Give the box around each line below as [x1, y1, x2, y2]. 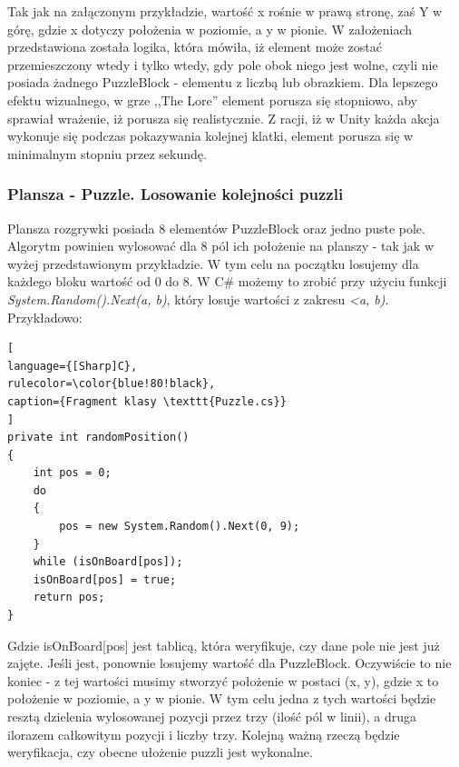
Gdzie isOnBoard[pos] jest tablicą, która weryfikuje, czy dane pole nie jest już [7, 635, 440, 654]
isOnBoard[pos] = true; [33, 573, 177, 586]
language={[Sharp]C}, [7, 359, 138, 373]
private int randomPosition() [7, 431, 190, 444]
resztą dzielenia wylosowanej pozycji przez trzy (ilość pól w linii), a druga [7, 707, 417, 725]
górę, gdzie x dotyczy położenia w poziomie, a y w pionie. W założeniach [7, 19, 413, 38]
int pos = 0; [33, 466, 112, 480]
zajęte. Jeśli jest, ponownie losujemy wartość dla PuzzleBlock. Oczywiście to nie [7, 653, 452, 672]
